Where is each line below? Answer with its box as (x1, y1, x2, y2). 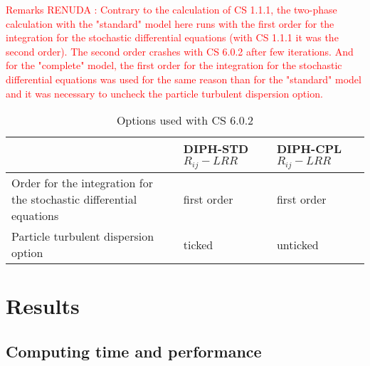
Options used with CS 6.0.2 (116, 112, 254, 129)
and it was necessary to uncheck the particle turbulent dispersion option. (6, 85, 323, 100)
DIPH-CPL (276, 140, 342, 157)
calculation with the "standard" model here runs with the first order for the (6, 16, 334, 31)
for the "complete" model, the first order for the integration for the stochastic (6, 58, 342, 73)
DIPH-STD (183, 140, 249, 157)
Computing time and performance (6, 340, 262, 362)
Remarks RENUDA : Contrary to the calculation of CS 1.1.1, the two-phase (6, 2, 337, 16)
